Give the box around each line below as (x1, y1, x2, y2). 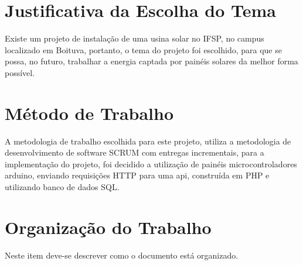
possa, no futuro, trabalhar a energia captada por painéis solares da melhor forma (5, 55, 298, 67)
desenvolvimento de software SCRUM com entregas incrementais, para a (5, 146, 264, 159)
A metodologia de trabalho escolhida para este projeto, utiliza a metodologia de (5, 135, 291, 147)
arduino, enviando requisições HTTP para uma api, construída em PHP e (5, 169, 270, 181)
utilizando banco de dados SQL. (5, 181, 120, 192)
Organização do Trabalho (5, 215, 212, 239)
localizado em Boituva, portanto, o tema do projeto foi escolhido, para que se (5, 43, 282, 56)
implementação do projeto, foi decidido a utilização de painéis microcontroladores (5, 157, 297, 170)
